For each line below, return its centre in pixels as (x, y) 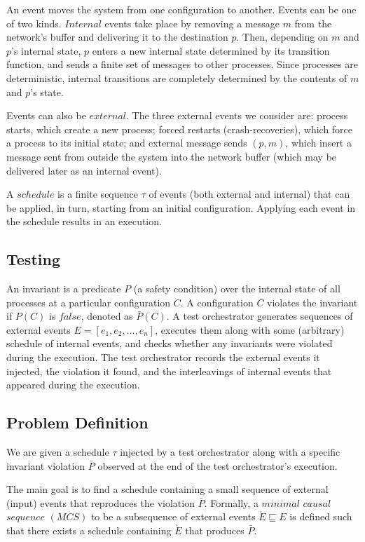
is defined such (321, 516)
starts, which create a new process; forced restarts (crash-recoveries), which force (180, 129)
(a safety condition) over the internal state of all (237, 289)
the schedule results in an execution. (84, 221)
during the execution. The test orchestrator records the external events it (163, 357)
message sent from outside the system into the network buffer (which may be (172, 156)
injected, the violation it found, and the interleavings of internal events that (169, 371)
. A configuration (217, 302)
